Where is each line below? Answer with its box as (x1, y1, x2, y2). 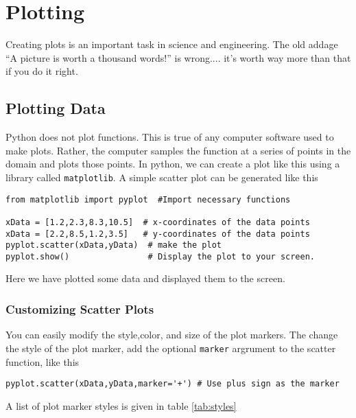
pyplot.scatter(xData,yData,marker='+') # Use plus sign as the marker (5, 379, 340, 389)
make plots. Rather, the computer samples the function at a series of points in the (5, 143, 351, 157)
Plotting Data (5, 97, 106, 119)
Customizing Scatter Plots (5, 301, 154, 317)
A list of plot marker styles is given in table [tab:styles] (5, 398, 237, 413)
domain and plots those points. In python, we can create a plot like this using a (5, 156, 340, 171)
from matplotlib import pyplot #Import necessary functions (5, 194, 291, 205)
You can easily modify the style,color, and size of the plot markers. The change (5, 327, 338, 342)
